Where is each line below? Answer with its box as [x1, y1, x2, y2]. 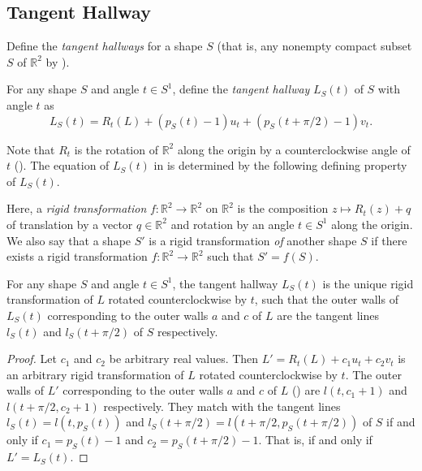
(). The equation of [14, 157, 110, 174]
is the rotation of [74, 140, 158, 158]
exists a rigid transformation [6, 248, 148, 265]
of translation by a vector [6, 215, 133, 232]
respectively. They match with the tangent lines [103, 397, 341, 414]
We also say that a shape [6, 231, 131, 248]
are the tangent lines [277, 306, 379, 323]
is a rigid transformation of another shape [149, 231, 357, 248]
